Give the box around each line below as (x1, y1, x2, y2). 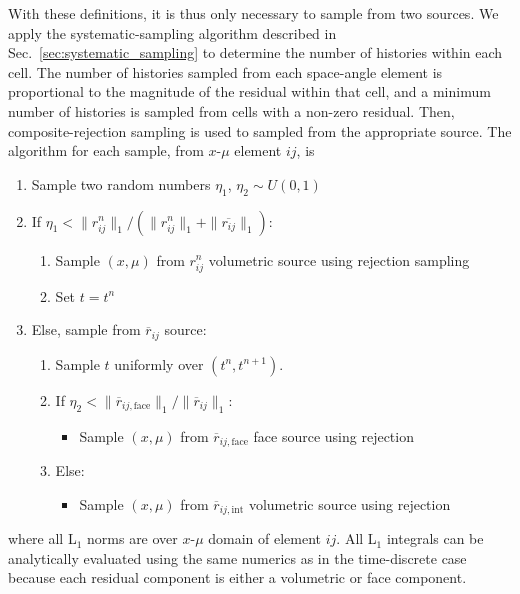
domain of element (208, 528, 322, 549)
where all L (8, 528, 77, 549)
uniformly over (114, 353, 204, 374)
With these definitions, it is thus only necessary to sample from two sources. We (8, 3, 499, 23)
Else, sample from (31, 319, 141, 340)
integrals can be (386, 528, 484, 549)
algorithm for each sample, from (8, 140, 204, 161)
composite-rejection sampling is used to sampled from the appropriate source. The (8, 120, 512, 141)
